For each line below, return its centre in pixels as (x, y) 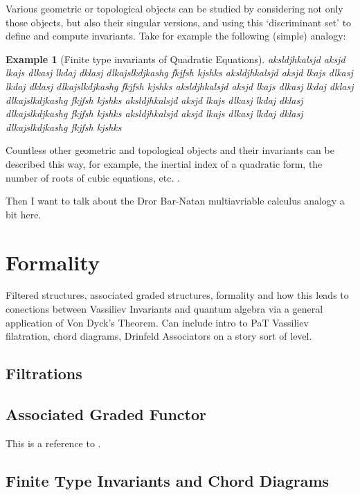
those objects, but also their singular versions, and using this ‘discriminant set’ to (179, 22)
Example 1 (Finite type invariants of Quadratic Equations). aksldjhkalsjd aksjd (175, 59)
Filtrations (44, 373)
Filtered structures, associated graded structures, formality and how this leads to (177, 295)
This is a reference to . (53, 443)
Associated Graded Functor (106, 414)
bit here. (24, 214)
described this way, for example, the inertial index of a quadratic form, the (164, 163)
